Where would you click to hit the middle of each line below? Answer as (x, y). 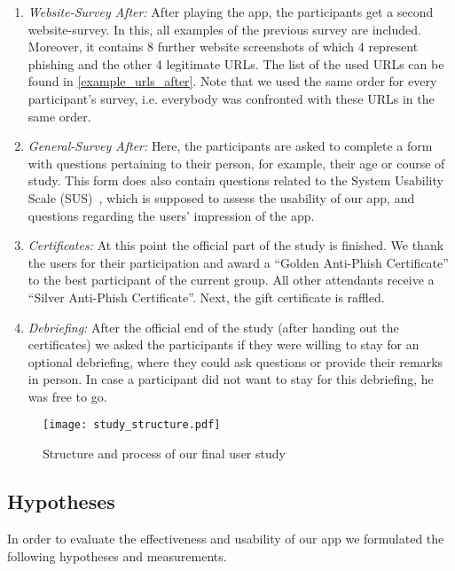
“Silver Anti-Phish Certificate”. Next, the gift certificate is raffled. (206, 297)
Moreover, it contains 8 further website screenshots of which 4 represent (223, 47)
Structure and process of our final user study (164, 454)
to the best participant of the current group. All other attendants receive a (231, 280)
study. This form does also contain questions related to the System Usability (235, 180)
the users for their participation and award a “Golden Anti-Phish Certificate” (238, 262)
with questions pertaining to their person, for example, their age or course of (236, 163)
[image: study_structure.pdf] (132, 425)
